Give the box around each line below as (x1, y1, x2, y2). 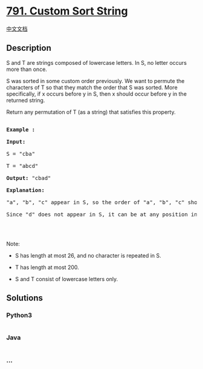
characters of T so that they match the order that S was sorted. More (6, 84, 178, 91)
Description (6, 43, 51, 53)
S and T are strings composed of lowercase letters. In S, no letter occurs (6, 59, 187, 66)
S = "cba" (6, 150, 35, 157)
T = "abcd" (6, 162, 39, 169)
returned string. (6, 96, 45, 104)
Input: (6, 138, 26, 145)
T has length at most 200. (14, 264, 80, 271)
